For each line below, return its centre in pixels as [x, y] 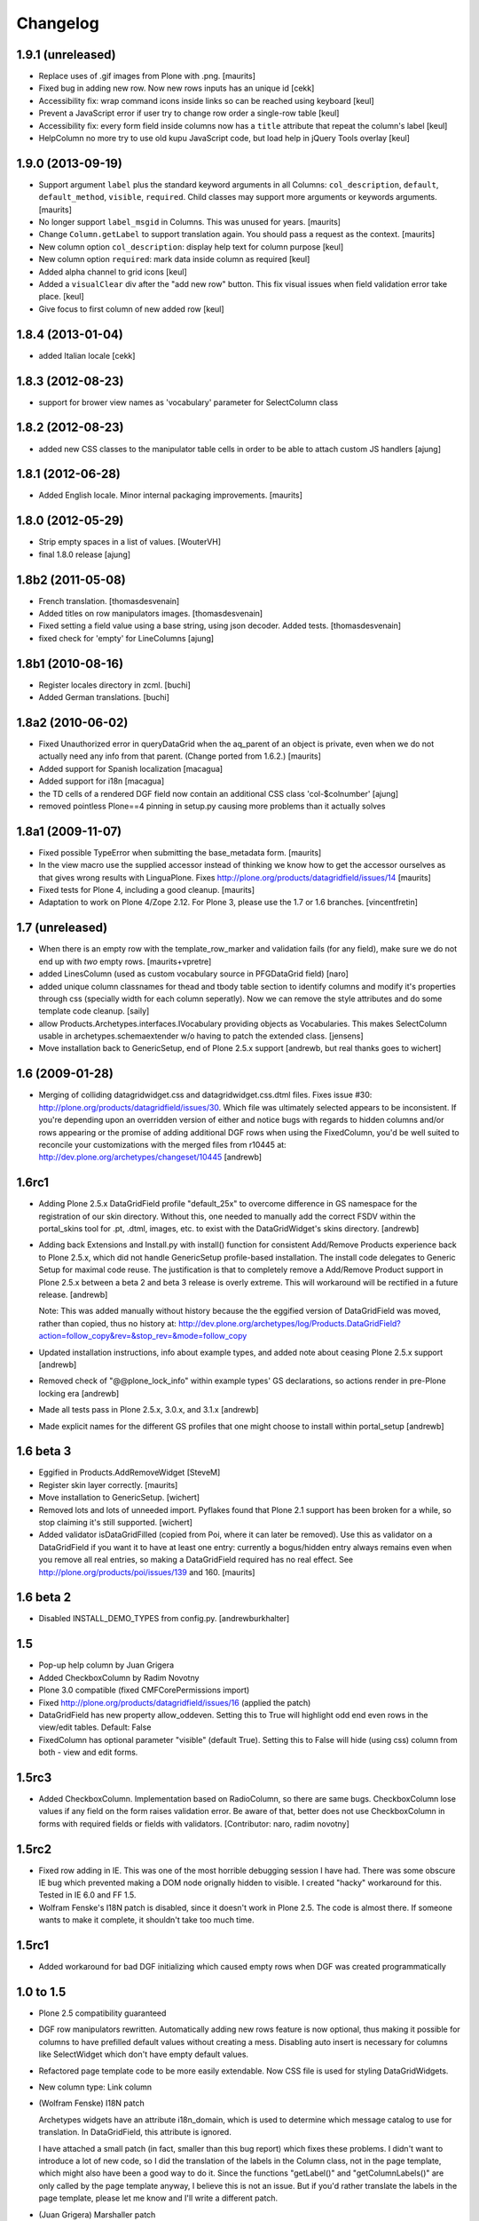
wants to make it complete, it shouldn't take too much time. [146, 1920]
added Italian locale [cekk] [87, 355]
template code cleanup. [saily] [94, 1011]
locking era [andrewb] [79, 1393]
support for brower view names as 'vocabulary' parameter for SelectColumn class [188, 402]
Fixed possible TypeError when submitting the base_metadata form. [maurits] [180, 852]
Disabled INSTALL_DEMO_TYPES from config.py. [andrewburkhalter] [164, 1619]
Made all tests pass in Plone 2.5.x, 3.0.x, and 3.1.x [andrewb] [149, 1410]
